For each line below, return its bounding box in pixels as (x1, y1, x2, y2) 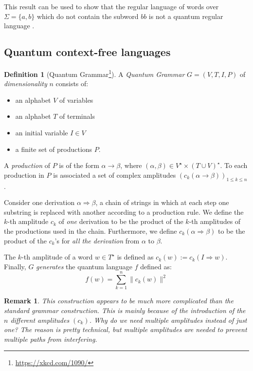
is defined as (117, 252, 154, 262)
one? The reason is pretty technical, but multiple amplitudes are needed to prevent (4, 324, 247, 334)
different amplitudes (10, 315, 70, 325)
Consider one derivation (4, 197, 75, 207)
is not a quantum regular (148, 11, 223, 21)
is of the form (59, 160, 99, 170)
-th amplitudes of (189, 216, 241, 226)
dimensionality (4, 78, 47, 89)
